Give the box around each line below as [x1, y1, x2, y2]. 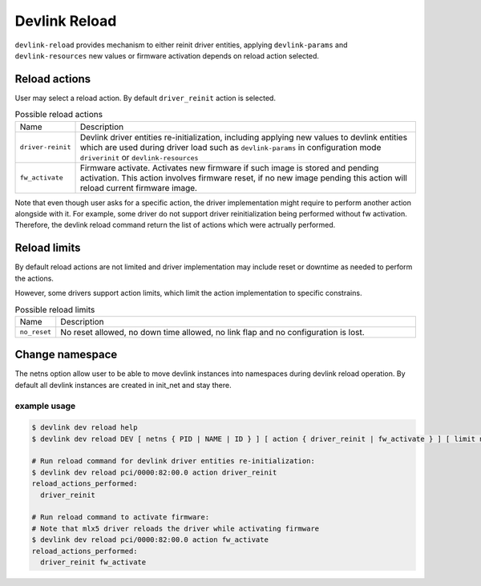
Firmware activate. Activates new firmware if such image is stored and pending [79, 162, 379, 173]
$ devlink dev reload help [31, 423, 138, 432]
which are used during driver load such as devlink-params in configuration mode [79, 141, 382, 152]
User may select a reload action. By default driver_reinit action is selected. [14, 93, 277, 103]
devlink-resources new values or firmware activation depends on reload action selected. [14, 51, 320, 60]
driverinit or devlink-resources [79, 152, 199, 163]
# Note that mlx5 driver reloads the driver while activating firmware [31, 523, 320, 533]
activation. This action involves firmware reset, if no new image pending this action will [79, 172, 408, 184]
